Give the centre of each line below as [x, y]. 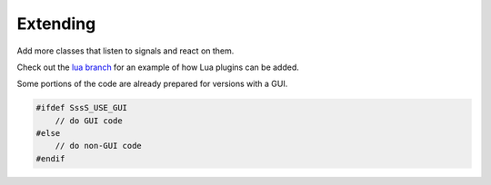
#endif [50, 158]
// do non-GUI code [99, 146]
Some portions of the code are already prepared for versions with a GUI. [152, 84]
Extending [56, 24]
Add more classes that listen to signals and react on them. [125, 51]
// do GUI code [89, 121]
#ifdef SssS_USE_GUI [81, 108]
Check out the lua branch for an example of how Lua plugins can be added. [158, 67]
